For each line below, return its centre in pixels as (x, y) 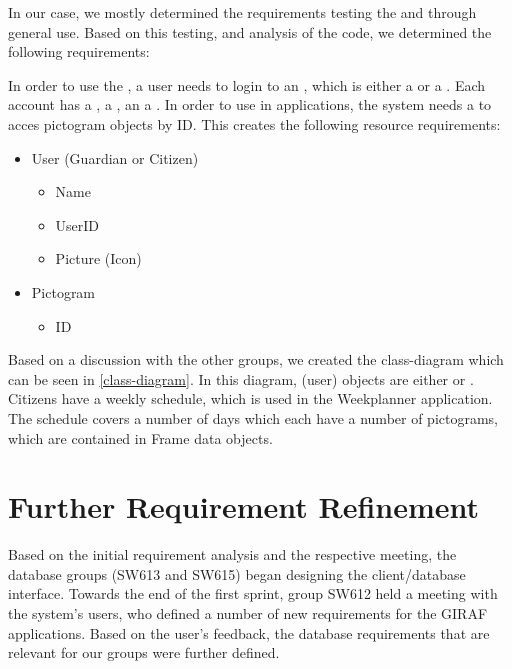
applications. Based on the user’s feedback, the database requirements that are (249, 632)
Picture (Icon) (98, 258)
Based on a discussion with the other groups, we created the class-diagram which (256, 359)
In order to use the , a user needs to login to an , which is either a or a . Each (247, 84)
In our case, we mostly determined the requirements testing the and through (242, 12)
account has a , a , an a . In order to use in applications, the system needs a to (250, 104)
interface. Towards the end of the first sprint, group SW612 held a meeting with (253, 593)
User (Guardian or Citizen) (115, 157)
